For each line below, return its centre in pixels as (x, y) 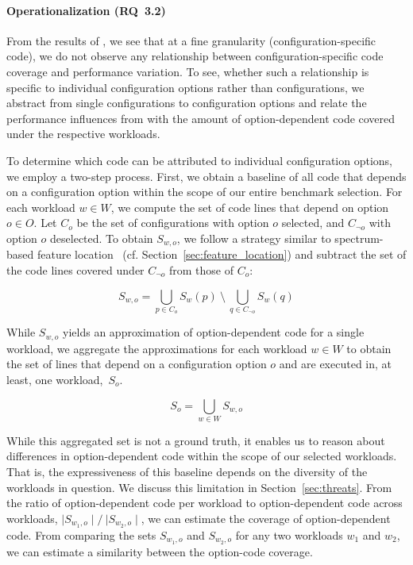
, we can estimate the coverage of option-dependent (266, 518)
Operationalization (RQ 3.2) (86, 10)
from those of (202, 269)
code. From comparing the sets (81, 534)
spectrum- (359, 238)
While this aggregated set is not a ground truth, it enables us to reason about (196, 440)
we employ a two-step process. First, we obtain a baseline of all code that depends (206, 176)
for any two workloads (289, 534)
